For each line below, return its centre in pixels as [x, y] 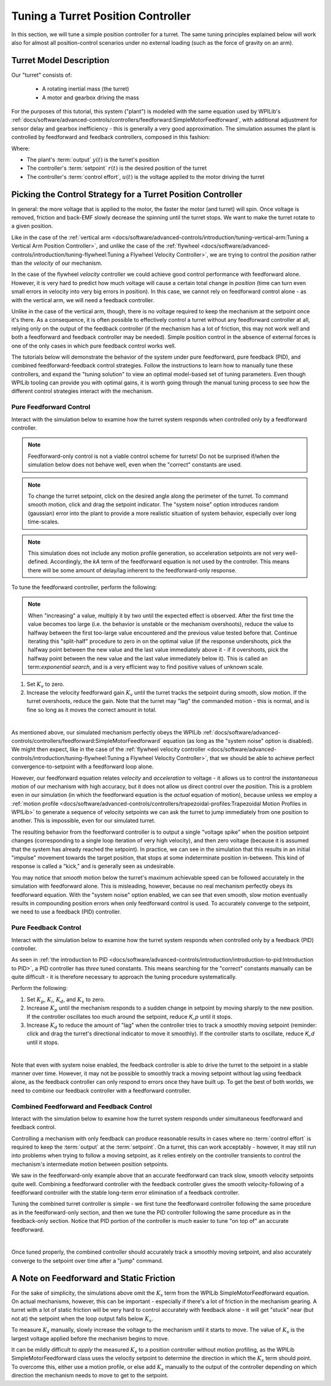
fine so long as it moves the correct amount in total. [92, 710]
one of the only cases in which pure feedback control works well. [94, 346]
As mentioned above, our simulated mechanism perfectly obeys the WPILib [106, 732]
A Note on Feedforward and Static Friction [93, 1278]
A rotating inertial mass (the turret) [86, 89]
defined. [38, 562]
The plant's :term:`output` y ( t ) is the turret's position [93, 159]
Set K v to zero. [45, 685]
